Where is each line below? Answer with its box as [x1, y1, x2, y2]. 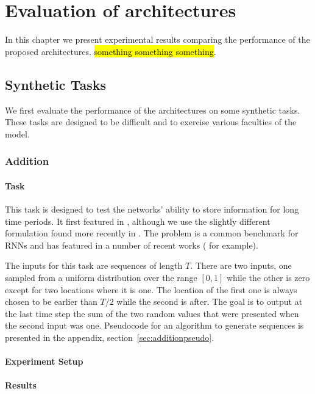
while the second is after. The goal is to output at [116, 295, 303, 308]
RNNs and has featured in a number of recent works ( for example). [5, 238, 258, 251]
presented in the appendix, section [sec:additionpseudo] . [5, 330, 214, 343]
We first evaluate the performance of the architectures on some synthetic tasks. [5, 103, 300, 116]
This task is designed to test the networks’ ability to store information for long [5, 202, 299, 215]
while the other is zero [226, 271, 310, 283]
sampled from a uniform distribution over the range [5, 271, 197, 283]
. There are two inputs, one [190, 259, 292, 272]
